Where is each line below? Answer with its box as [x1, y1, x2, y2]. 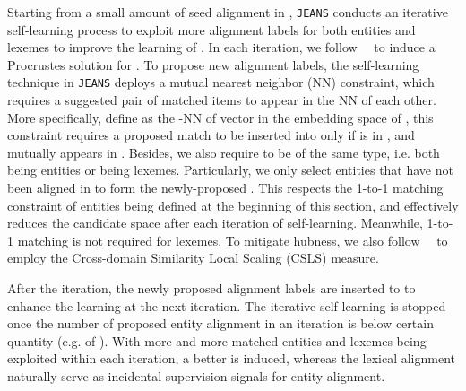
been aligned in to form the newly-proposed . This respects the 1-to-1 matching [7, 178, 444, 197]
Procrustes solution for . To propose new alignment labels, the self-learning [7, 55, 419, 74]
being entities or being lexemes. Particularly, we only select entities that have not [7, 161, 453, 179]
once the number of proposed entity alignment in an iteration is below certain [7, 314, 434, 333]
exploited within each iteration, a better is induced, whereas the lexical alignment [7, 349, 455, 368]
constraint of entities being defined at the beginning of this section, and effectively [7, 195, 459, 214]
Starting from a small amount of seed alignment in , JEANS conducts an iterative [7, 3, 448, 21]
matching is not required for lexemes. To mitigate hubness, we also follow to [17, 230, 448, 249]
